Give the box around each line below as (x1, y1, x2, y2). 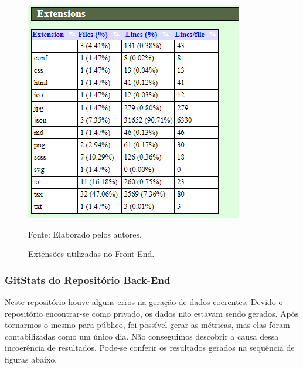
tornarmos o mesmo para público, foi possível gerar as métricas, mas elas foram (5, 319, 290, 331)
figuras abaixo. (5, 353, 57, 365)
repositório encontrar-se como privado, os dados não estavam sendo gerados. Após (5, 307, 299, 319)
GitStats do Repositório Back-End (5, 272, 171, 287)
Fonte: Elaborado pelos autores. (28, 228, 142, 240)
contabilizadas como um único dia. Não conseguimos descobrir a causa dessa (5, 330, 279, 342)
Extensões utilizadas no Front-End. (28, 248, 155, 260)
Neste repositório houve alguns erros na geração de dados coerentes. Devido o (5, 296, 283, 307)
